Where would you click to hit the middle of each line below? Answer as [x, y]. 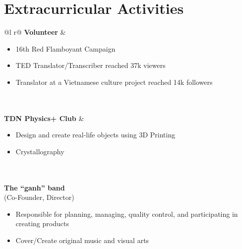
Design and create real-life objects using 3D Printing [95, 135]
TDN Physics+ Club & [44, 118]
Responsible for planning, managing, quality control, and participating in [127, 214]
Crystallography [40, 151]
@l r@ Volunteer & [35, 32]
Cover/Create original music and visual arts [82, 240]
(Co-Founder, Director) [39, 197]
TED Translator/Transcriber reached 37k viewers [91, 65]
